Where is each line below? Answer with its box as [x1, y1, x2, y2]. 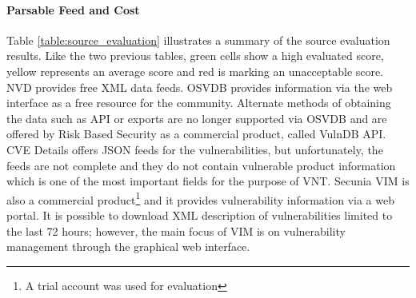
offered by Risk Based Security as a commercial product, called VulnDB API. [6, 125, 386, 142]
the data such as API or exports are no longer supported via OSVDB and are [6, 109, 387, 126]
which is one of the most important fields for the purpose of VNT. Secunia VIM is [6, 173, 410, 189]
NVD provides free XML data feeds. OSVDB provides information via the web [6, 78, 393, 95]
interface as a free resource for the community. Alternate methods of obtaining [6, 94, 391, 111]
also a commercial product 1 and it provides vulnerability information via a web [6, 189, 394, 208]
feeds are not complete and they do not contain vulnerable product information [6, 157, 396, 173]
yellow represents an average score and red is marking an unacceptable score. [6, 62, 384, 79]
